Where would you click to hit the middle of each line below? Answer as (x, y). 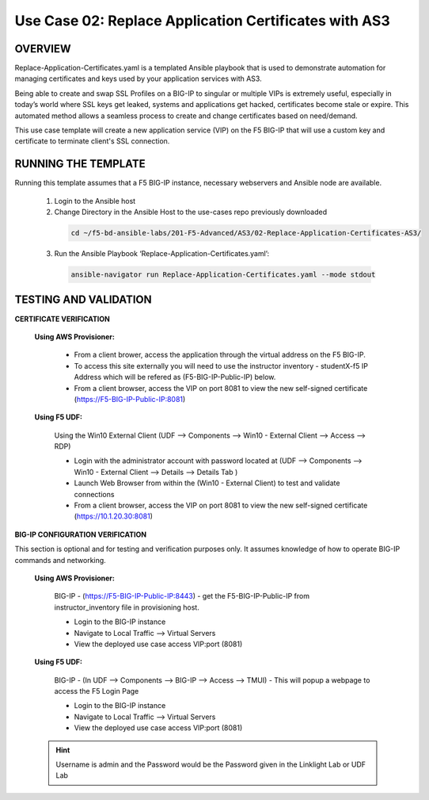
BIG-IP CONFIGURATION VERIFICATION (80, 534)
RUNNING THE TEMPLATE (80, 164)
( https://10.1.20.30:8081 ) (114, 516)
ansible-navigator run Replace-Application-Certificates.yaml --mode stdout (223, 275)
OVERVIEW (43, 49)
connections (94, 494)
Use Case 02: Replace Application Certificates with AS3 (203, 21)
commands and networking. (60, 560)
